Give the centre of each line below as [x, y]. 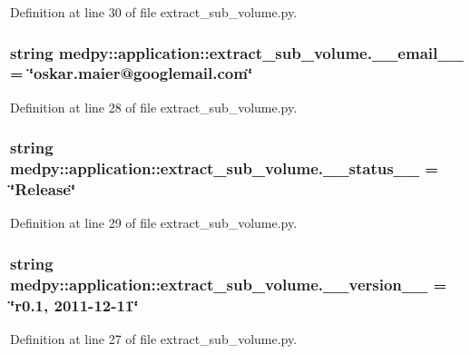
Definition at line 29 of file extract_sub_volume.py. [154, 223]
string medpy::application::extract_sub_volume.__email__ [237, 52]
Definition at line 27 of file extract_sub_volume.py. [154, 339]
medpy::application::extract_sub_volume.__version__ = [229, 284]
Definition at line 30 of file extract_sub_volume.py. [154, 12]
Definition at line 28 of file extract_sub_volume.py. [154, 107]
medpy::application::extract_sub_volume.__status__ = [224, 168]
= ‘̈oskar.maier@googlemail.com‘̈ [132, 73]
